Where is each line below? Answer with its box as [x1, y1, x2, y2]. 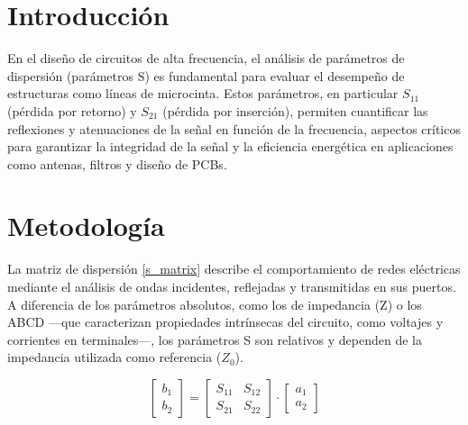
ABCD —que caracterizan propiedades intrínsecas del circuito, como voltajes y [7, 312, 444, 331]
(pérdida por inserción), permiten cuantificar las [162, 101, 428, 120]
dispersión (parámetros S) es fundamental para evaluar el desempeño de [7, 66, 405, 85]
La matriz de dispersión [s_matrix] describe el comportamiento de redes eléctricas [7, 259, 461, 278]
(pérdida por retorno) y [7, 101, 137, 120]
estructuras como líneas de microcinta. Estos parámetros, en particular [7, 84, 399, 103]
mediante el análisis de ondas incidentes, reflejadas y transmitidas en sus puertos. [7, 277, 456, 295]
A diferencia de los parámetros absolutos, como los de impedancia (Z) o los [7, 294, 422, 313]
